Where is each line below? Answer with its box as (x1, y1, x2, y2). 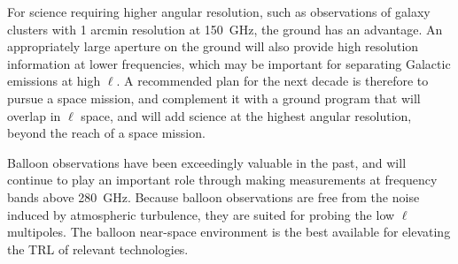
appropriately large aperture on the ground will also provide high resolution (7, 37, 419, 56)
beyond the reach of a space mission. (7, 124, 206, 142)
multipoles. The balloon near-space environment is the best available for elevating (7, 223, 451, 241)
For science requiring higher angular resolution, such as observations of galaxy (7, 3, 431, 20)
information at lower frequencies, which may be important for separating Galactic (7, 54, 451, 72)
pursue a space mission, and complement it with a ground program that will (7, 88, 421, 107)
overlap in (7, 106, 61, 124)
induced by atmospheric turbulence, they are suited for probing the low (7, 205, 395, 223)
